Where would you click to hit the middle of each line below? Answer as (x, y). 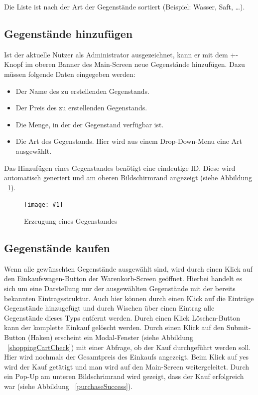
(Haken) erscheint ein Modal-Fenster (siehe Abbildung (111, 337)
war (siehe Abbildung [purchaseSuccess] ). (68, 386)
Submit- (239, 327)
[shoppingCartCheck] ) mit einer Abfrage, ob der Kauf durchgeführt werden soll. (129, 347)
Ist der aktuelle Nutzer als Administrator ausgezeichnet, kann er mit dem (116, 54)
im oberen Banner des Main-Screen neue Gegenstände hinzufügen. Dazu (135, 64)
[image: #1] (44, 205)
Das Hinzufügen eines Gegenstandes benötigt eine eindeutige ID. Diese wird (120, 168)
